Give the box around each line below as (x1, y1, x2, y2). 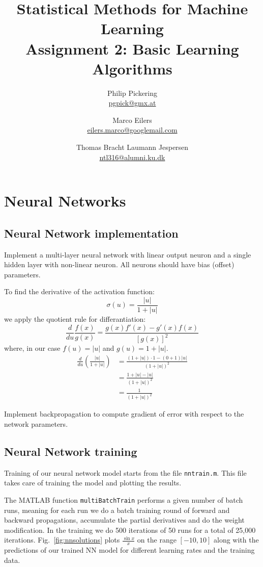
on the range (137, 534, 177, 545)
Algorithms (92, 58, 172, 79)
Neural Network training (4, 443, 137, 459)
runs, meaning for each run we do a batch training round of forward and (4, 504, 230, 515)
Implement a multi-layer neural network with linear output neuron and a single (4, 249, 251, 260)
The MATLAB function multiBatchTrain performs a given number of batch (4, 494, 243, 505)
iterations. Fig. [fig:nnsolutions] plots (4, 534, 120, 545)
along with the (214, 534, 259, 545)
